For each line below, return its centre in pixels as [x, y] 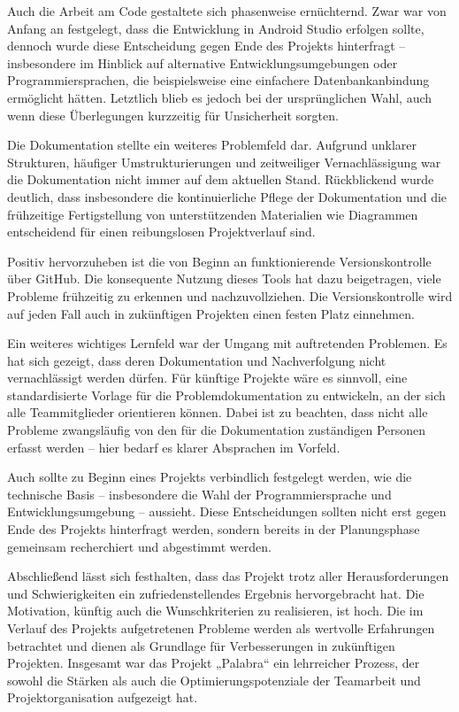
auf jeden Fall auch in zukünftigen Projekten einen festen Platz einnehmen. [211, 313]
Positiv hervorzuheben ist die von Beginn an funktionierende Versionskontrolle [219, 261]
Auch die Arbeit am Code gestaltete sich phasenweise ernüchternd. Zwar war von [227, 11]
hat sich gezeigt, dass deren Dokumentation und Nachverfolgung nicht [197, 360]
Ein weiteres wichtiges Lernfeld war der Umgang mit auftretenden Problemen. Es [227, 343]
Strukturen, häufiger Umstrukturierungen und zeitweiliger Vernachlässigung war [224, 162]
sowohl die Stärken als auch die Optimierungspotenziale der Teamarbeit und [214, 680]
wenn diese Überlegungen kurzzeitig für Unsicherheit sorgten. [173, 115]
